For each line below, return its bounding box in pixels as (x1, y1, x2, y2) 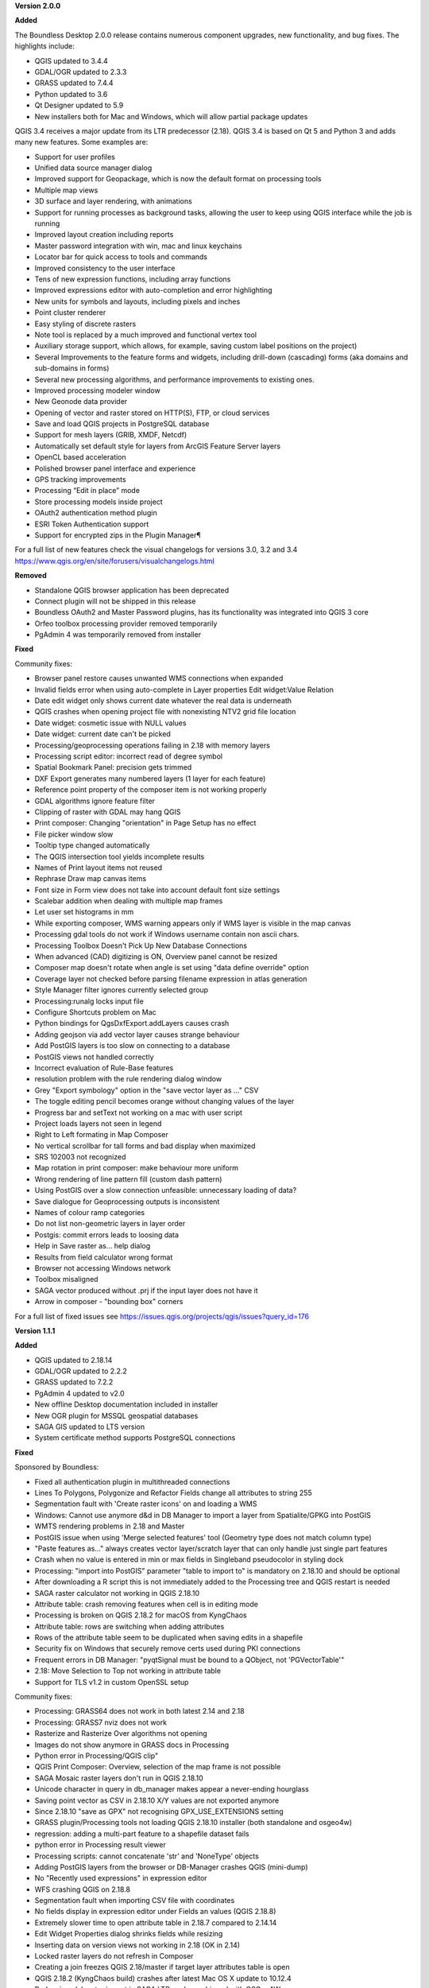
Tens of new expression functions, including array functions (34, 274, 231, 284)
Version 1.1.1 (14, 1326, 56, 1335)
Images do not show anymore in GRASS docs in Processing (34, 1740, 230, 1749)
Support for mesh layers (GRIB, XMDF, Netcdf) (34, 430, 187, 440)
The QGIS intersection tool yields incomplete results (34, 852, 205, 861)
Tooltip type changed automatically (34, 841, 150, 850)
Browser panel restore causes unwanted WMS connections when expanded (34, 674, 284, 683)
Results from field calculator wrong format (34, 1252, 173, 1262)
